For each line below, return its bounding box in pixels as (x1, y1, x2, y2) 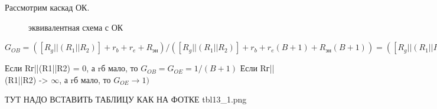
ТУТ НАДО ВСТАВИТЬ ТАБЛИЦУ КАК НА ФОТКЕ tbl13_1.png (5, 93, 247, 105)
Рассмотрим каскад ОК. (5, 1, 90, 13)
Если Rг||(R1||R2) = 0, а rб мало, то (5, 62, 138, 74)
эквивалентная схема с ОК (28, 21, 123, 33)
